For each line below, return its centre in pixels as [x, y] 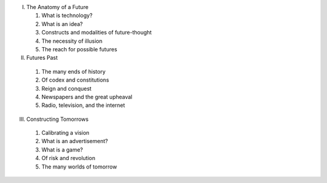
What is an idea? [62, 24]
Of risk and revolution [68, 158]
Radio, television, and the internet [83, 105]
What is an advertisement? [75, 141]
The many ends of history [74, 71]
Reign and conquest [67, 88]
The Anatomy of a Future [58, 7]
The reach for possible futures [79, 49]
